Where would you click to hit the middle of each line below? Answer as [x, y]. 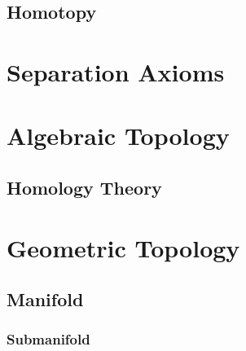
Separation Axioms [116, 71]
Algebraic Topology [118, 136]
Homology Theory [84, 187]
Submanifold [48, 339]
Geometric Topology [123, 247]
